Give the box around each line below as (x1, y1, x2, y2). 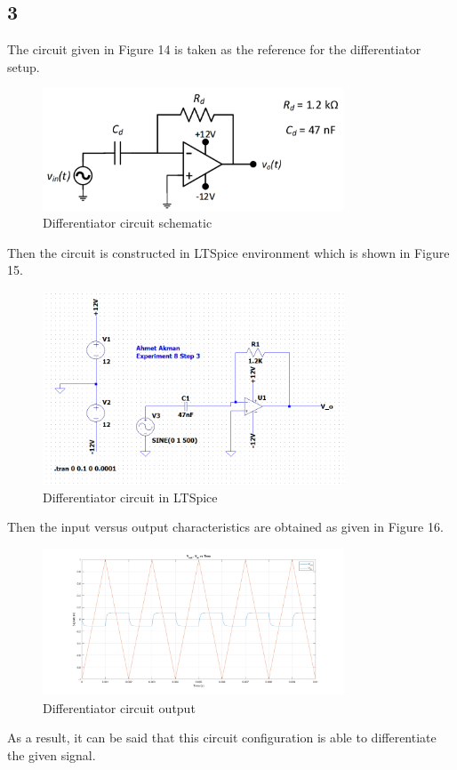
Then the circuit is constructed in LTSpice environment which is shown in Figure (7, 243, 450, 261)
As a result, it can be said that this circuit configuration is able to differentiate (7, 728, 437, 747)
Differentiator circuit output (43, 698, 196, 717)
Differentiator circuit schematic (43, 213, 212, 232)
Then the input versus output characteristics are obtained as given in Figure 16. (7, 517, 444, 536)
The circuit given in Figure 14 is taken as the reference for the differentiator (7, 40, 421, 59)
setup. (7, 57, 40, 76)
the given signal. (7, 745, 96, 764)
